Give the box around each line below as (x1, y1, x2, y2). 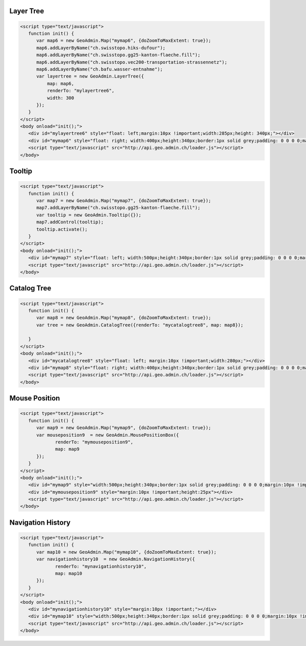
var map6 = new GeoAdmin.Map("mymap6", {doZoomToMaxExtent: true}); (36, 38, 212, 43)
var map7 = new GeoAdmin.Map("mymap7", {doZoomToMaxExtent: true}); (36, 198, 212, 204)
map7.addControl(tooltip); (36, 219, 104, 225)
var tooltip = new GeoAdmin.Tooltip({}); (36, 212, 141, 218)
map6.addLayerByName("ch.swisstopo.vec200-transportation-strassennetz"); (36, 59, 227, 65)
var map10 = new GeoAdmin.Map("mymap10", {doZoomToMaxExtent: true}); (36, 549, 217, 555)
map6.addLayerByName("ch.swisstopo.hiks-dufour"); (36, 45, 166, 51)
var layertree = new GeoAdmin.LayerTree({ (36, 73, 144, 79)
